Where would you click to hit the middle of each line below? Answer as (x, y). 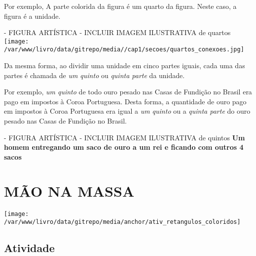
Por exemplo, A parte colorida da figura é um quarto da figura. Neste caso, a (120, 6)
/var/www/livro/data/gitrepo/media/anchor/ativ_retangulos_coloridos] (122, 222)
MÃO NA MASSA (69, 191)
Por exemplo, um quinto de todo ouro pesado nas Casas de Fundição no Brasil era (128, 92)
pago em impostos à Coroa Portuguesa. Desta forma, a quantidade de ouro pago (125, 101)
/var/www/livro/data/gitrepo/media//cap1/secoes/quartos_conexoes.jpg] (124, 50)
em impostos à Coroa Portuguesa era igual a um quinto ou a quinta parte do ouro (127, 111)
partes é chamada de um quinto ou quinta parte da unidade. (94, 75)
